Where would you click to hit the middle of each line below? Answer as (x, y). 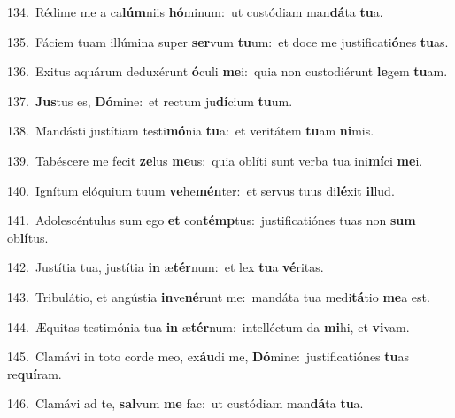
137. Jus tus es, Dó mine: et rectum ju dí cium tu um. (150, 101)
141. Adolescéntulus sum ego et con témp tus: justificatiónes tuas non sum (212, 220)
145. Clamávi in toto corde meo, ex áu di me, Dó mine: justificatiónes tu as (208, 356)
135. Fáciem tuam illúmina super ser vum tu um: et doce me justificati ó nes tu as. (228, 41)
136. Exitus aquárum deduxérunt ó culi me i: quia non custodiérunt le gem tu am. (227, 71)
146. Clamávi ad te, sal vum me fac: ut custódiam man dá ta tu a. (185, 403)
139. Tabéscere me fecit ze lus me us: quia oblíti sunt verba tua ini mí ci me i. (215, 160)
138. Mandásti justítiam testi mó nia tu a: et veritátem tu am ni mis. (191, 131)
